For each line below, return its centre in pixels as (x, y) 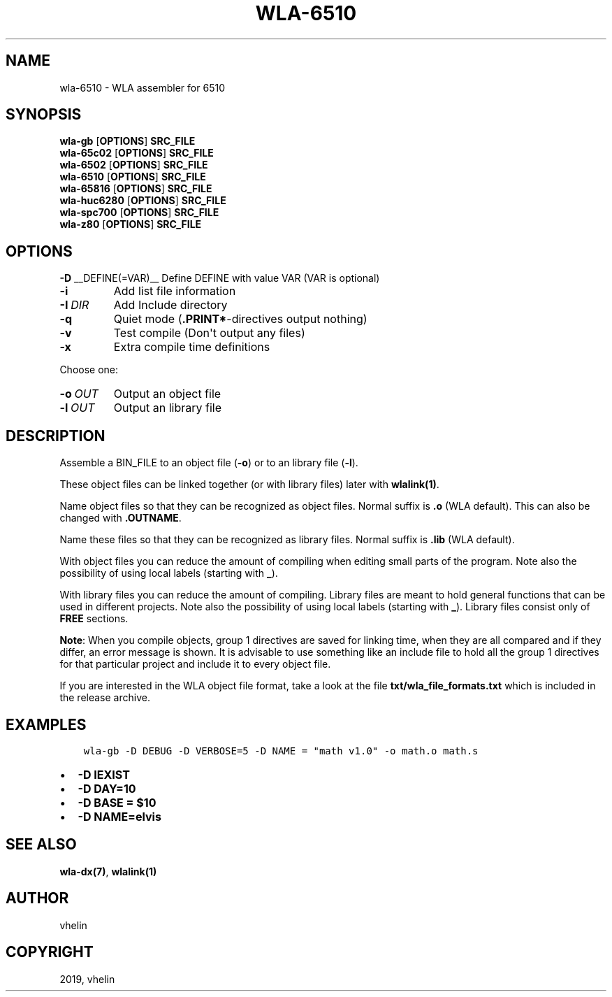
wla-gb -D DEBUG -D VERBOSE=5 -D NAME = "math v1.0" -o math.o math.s (281, 751)
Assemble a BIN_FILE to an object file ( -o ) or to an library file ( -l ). (209, 463)
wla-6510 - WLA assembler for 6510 (142, 87)
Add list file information (175, 291)
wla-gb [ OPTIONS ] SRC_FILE (127, 141)
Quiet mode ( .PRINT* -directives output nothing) (240, 319)
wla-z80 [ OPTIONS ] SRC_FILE (131, 224)
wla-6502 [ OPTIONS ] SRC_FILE (134, 165)
